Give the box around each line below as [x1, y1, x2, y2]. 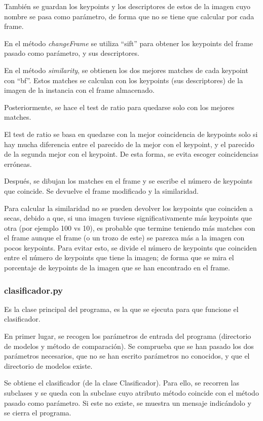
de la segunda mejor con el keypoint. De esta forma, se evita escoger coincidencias [4, 149, 258, 159]
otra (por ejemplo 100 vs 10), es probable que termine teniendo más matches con [4, 222, 255, 233]
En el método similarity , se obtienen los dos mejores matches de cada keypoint [4, 64, 248, 75]
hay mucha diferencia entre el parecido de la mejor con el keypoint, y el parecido [4, 138, 254, 149]
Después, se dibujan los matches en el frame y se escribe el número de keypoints [4, 176, 253, 186]
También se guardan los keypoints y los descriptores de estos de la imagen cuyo [4, 1, 251, 11]
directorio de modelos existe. [4, 360, 93, 371]
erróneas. [4, 158, 32, 169]
